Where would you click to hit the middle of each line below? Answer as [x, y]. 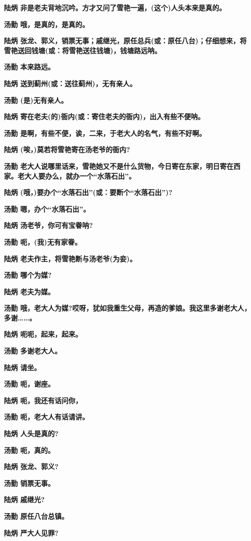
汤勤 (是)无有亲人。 [36, 100]
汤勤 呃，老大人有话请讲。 [47, 417]
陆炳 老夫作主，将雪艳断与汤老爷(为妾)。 [70, 258]
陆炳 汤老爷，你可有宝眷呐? [48, 225]
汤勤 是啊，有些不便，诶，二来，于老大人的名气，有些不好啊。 [105, 133]
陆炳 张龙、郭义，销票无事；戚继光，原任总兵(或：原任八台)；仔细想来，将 [125, 41]
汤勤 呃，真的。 [29, 450]
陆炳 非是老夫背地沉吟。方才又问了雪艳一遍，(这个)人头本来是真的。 [115, 7]
